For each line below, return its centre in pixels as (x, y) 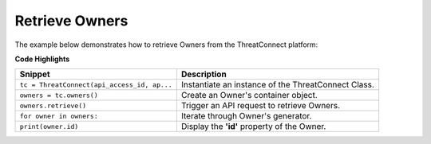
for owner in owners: (59, 116)
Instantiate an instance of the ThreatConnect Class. (278, 85)
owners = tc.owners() (59, 95)
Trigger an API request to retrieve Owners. (261, 106)
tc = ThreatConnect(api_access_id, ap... (96, 85)
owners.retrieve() (53, 105)
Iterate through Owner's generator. (246, 116)
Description (204, 74)
